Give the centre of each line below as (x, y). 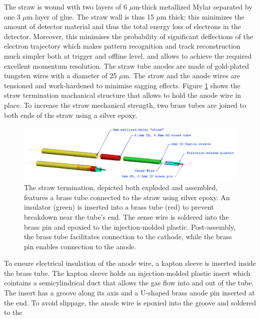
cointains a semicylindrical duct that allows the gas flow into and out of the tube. (129, 283)
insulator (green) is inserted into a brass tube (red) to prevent (119, 207)
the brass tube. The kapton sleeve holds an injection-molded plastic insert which (127, 273)
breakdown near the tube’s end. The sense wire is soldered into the (126, 216)
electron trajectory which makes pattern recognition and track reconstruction (122, 46)
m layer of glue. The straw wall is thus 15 (90, 16)
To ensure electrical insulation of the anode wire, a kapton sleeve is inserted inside (130, 263)
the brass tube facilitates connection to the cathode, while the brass (128, 236)
